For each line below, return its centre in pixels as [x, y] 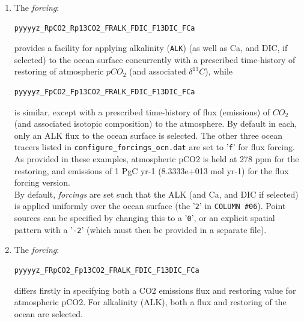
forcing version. [42, 182]
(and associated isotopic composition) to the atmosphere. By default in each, [156, 123]
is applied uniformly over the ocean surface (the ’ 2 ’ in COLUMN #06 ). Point [150, 206]
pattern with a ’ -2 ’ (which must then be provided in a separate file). [140, 229]
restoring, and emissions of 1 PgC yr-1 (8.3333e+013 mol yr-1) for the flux [151, 170]
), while [219, 71]
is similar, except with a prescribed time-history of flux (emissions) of [142, 111]
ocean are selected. [48, 313]
